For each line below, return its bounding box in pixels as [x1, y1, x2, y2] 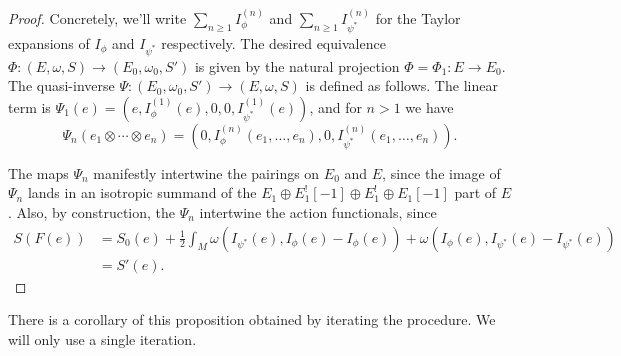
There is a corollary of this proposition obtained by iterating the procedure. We [8, 309, 496, 330]
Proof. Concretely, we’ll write [8, 7, 187, 28]
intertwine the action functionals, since [199, 201, 437, 222]
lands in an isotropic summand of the [27, 182, 257, 203]
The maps [8, 162, 69, 183]
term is [8, 96, 51, 117]
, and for [309, 96, 362, 117]
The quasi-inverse [8, 75, 115, 96]
